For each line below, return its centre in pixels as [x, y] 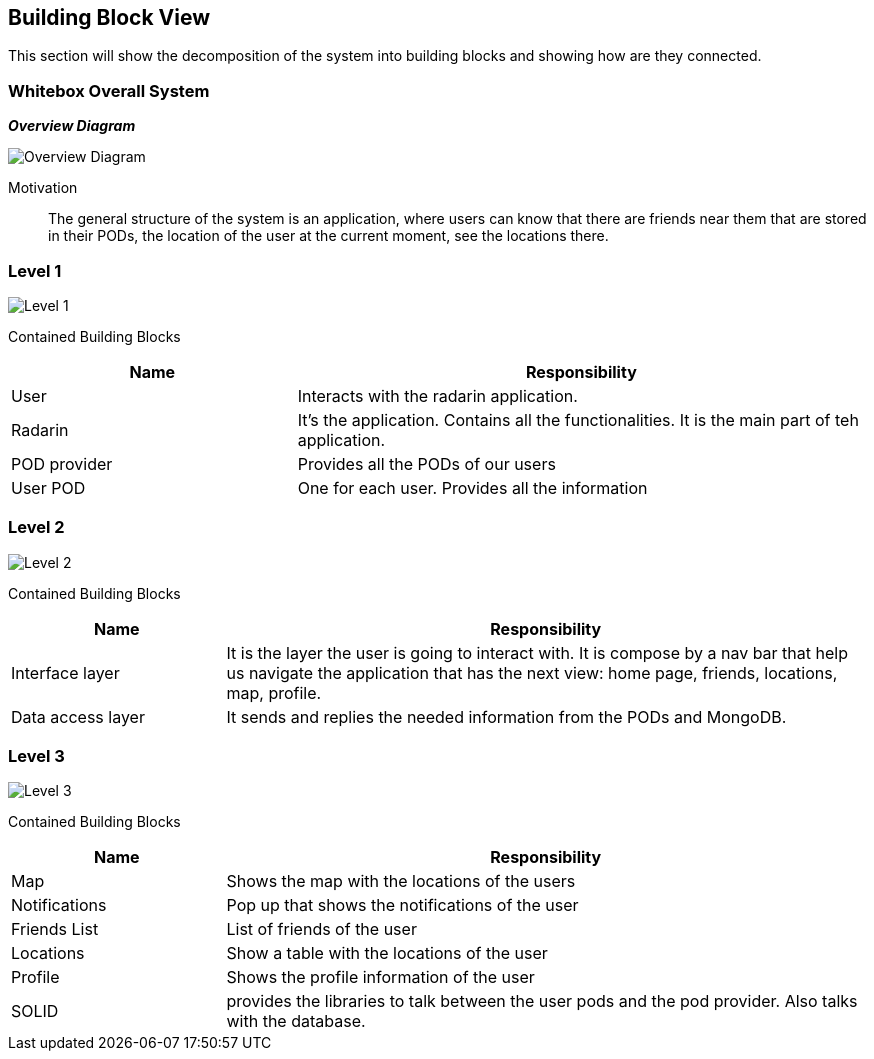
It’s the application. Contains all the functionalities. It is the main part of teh [578, 419]
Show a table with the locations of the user [387, 953]
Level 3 [36, 756]
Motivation [43, 188]
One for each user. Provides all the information [472, 487]
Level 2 [36, 527]
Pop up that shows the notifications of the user [402, 905]
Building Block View [109, 17]
